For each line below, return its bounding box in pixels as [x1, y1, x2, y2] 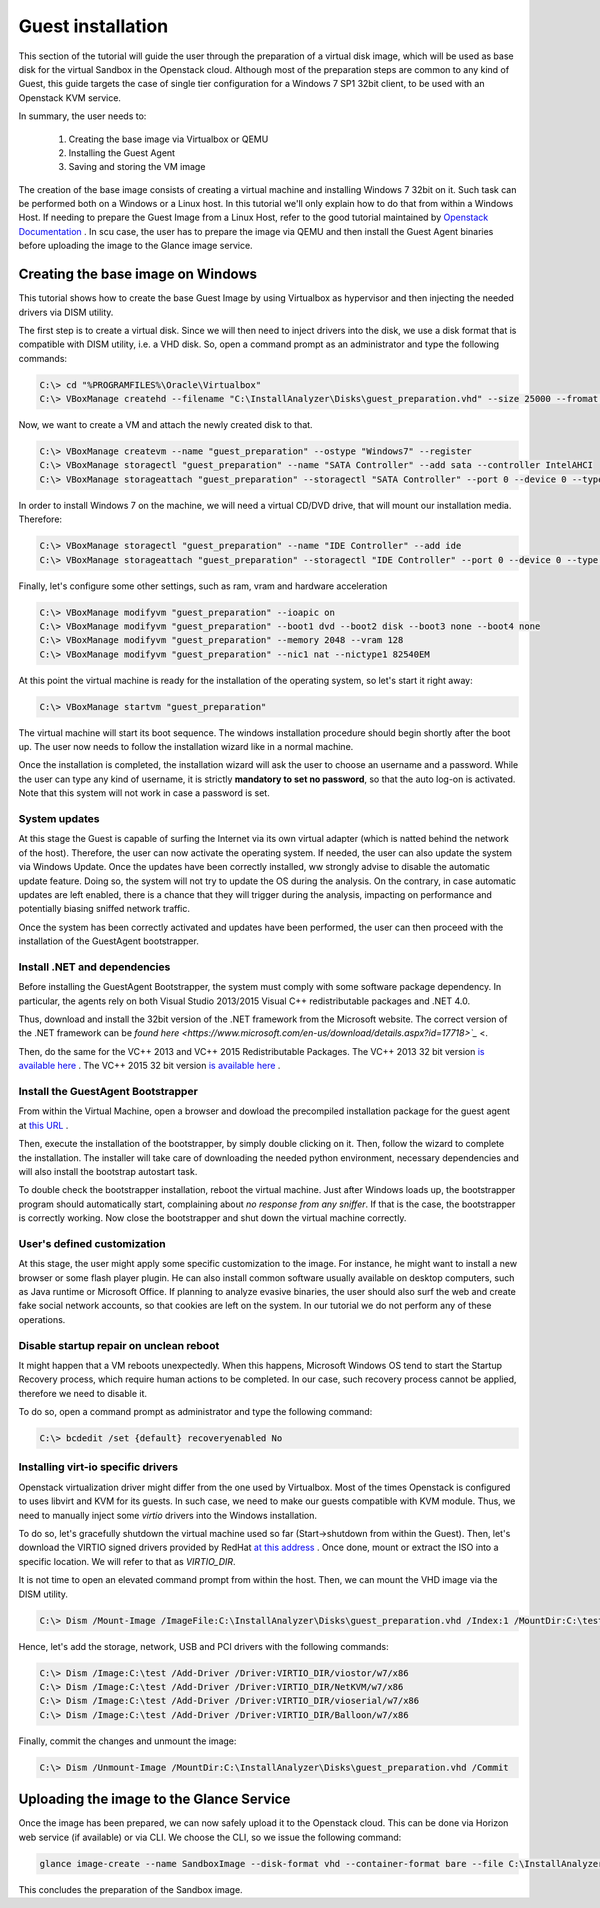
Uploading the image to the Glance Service [18, 1791, 291, 1808]
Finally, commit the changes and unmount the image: [18, 1735, 237, 1747]
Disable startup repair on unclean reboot [18, 1338, 220, 1352]
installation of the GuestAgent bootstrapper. [18, 935, 199, 947]
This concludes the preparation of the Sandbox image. [18, 1883, 244, 1895]
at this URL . [18, 1119, 69, 1131]
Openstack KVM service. [18, 91, 122, 104]
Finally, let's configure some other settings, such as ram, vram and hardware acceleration [18, 580, 388, 592]
